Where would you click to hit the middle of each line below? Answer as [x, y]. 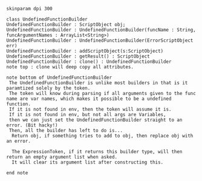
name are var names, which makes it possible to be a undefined [89, 99]
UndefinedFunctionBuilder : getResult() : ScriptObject [78, 56]
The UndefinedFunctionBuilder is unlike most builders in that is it [98, 83]
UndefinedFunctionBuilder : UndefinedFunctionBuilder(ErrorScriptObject [100, 41]
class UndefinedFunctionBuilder [47, 19]
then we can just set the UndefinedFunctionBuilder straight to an [96, 120]
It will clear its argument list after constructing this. [88, 162]
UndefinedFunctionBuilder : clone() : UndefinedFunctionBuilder [89, 62]
